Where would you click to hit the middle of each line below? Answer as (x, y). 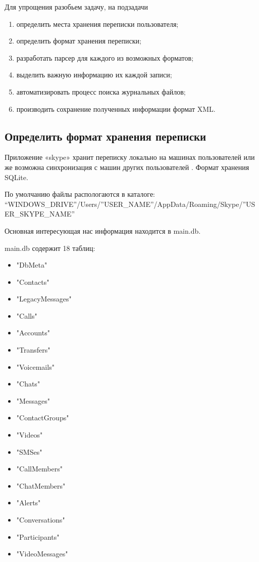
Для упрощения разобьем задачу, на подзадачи (76, 7)
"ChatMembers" (41, 485)
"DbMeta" (32, 265)
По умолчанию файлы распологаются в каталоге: (80, 194)
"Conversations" (41, 520)
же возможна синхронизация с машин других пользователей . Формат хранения (127, 167)
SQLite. (16, 177)
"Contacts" (33, 282)
